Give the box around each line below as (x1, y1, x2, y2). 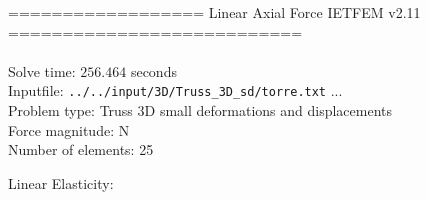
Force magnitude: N (8, 119, 130, 140)
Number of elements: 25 (8, 139, 154, 160)
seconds (130, 60, 177, 81)
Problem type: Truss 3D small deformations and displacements (8, 100, 393, 121)
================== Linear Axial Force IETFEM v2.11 (8, 2, 421, 22)
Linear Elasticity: (8, 172, 114, 193)
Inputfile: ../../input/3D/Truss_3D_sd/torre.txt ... (8, 80, 343, 101)
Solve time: (8, 60, 76, 81)
